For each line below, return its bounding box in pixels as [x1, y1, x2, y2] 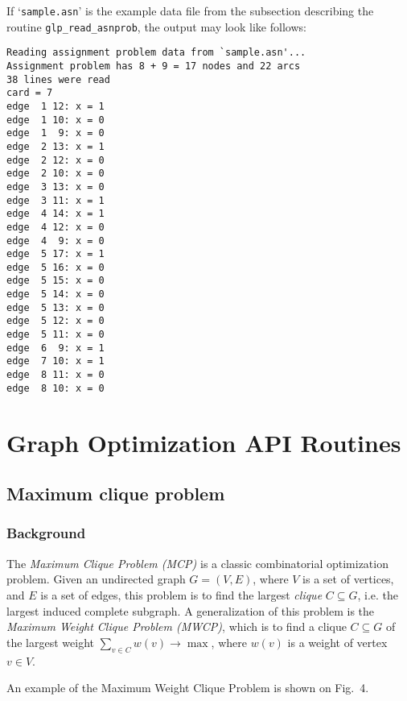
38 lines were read [6, 73, 110, 85]
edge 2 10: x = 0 [6, 168, 105, 180]
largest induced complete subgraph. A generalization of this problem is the [6, 602, 375, 619]
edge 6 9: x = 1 [6, 342, 105, 354]
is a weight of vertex [287, 633, 388, 650]
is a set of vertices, [302, 570, 394, 587]
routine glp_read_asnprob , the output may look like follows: [6, 18, 306, 35]
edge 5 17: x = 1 [6, 248, 105, 260]
